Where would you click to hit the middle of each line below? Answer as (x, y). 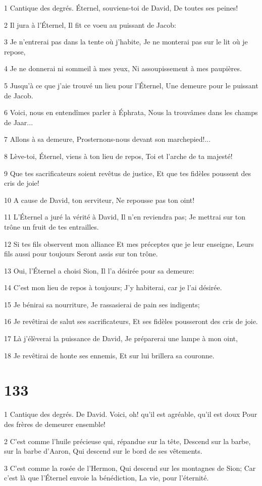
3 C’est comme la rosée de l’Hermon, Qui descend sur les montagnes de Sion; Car (130, 468)
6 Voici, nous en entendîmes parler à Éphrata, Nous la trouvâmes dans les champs (131, 112)
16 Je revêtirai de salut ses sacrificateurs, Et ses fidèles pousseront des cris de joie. (131, 321)
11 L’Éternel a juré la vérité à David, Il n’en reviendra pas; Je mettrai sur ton (125, 217)
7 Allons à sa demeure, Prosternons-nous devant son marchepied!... (108, 139)
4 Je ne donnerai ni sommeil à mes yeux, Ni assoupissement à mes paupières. (123, 68)
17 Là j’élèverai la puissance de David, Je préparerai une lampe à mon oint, (121, 338)
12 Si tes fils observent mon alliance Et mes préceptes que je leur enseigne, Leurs (129, 244)
